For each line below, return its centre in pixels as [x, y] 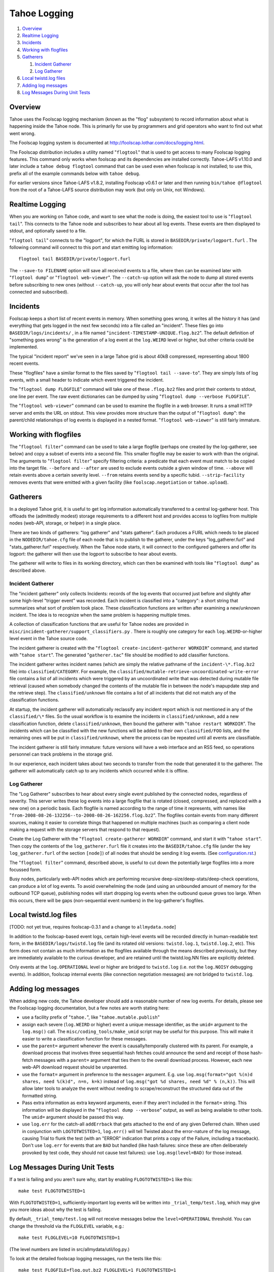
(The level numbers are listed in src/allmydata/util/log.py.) [70, 1249]
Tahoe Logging [41, 13]
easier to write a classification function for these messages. [84, 1038]
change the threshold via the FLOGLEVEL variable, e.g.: [67, 1226]
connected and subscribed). [39, 292]
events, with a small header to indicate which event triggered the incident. [87, 380]
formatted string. [40, 1095]
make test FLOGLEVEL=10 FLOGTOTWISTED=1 [69, 1238]
